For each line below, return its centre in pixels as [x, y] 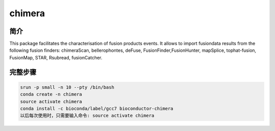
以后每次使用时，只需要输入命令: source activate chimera [87, 116]
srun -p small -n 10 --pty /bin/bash [67, 87]
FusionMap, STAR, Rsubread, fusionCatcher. [56, 57]
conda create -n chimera [51, 94]
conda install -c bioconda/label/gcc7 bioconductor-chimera [97, 109]
